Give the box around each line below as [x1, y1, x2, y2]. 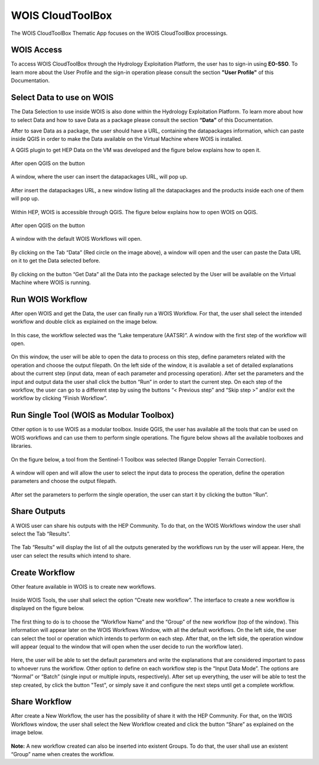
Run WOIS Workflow [11, 294, 88, 304]
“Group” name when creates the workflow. [11, 751, 115, 758]
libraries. [11, 443, 32, 450]
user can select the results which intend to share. [11, 552, 131, 559]
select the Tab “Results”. [11, 530, 71, 537]
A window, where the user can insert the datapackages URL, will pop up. [11, 173, 188, 180]
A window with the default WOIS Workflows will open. [11, 235, 142, 243]
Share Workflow [11, 697, 72, 707]
